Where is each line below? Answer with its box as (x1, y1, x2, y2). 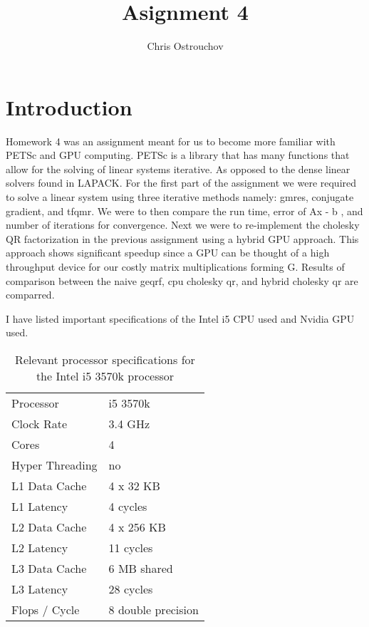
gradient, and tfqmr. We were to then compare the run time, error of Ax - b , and (6, 203, 363, 218)
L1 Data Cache (11, 477, 87, 494)
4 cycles (108, 497, 147, 514)
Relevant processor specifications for (15, 351, 195, 368)
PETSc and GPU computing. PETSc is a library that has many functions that (6, 147, 350, 162)
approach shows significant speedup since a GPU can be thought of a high (6, 245, 330, 260)
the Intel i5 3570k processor (36, 367, 175, 384)
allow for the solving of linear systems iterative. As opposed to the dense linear (6, 161, 350, 176)
